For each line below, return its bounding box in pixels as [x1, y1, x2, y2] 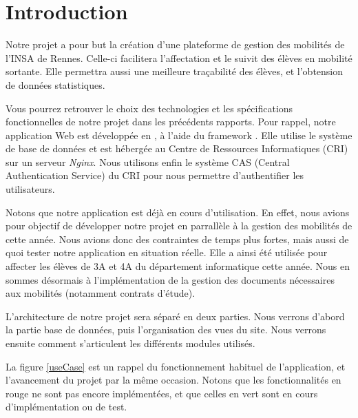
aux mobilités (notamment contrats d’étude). [6, 286, 196, 300]
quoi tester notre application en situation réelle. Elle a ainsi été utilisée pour [6, 245, 328, 260]
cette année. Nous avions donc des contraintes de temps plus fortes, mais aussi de [6, 231, 349, 246]
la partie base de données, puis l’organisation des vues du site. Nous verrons [6, 322, 326, 337]
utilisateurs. [6, 182, 55, 196]
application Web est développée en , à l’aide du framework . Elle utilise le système [6, 127, 352, 142]
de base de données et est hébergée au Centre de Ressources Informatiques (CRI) [6, 141, 348, 156]
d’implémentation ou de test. [6, 399, 127, 414]
